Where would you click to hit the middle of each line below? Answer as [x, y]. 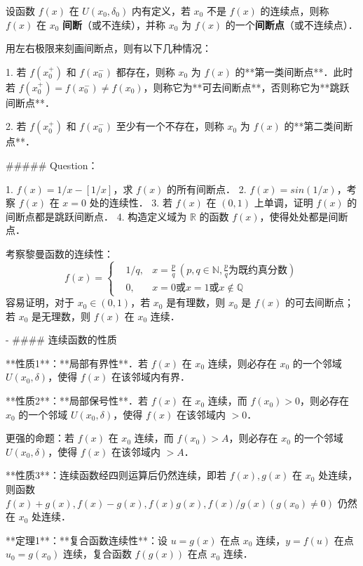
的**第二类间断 [319, 126]
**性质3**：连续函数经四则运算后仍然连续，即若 [116, 475]
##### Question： [52, 165]
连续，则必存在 [242, 363]
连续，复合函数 [97, 554]
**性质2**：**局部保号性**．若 [77, 401]
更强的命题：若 [40, 438]
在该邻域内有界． [150, 377]
